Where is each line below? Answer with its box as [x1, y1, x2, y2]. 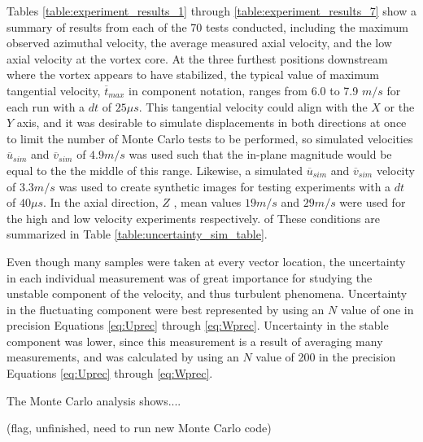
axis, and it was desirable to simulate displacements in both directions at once [16, 114, 407, 131]
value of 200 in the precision [255, 348, 396, 365]
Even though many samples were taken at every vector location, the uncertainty [7, 252, 406, 269]
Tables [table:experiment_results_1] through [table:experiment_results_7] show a [7, 2, 416, 19]
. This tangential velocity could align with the [138, 98, 368, 115]
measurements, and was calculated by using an [7, 348, 239, 365]
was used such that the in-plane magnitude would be [129, 146, 392, 163]
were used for [339, 194, 406, 211]
